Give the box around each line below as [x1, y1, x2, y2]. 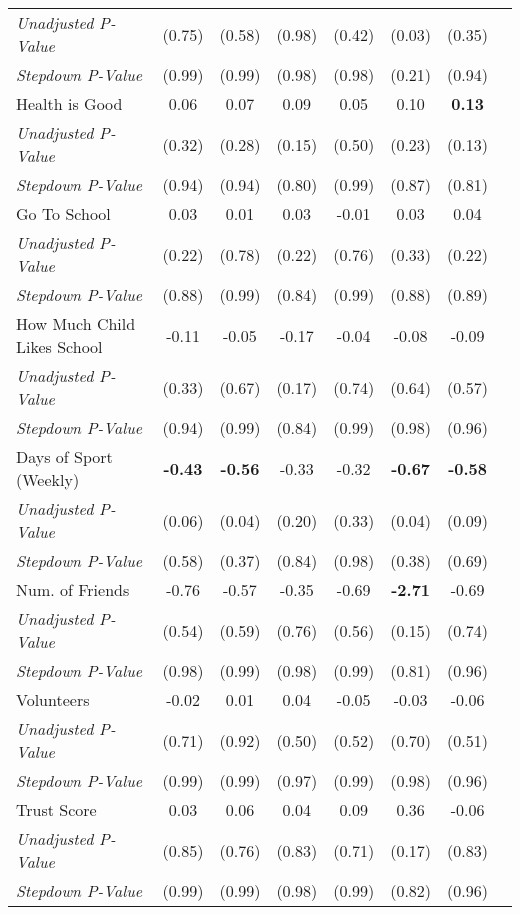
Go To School [16, 202, 111, 225]
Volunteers [16, 688, 90, 711]
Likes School [16, 335, 103, 358]
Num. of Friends [16, 578, 130, 601]
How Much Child [16, 312, 136, 335]
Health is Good [16, 92, 123, 115]
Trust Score [16, 798, 97, 821]
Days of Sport [16, 445, 113, 468]
